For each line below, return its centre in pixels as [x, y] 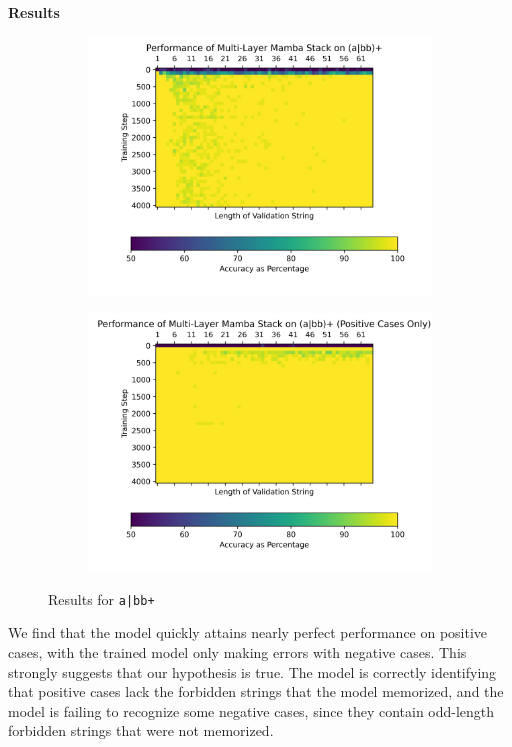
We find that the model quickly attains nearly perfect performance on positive [248, 632]
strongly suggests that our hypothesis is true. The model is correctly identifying [252, 671]
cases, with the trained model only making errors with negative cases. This [237, 652]
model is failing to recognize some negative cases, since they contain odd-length [251, 710]
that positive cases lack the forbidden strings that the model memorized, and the [256, 691]
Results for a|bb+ [101, 598]
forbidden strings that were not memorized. [141, 730]
